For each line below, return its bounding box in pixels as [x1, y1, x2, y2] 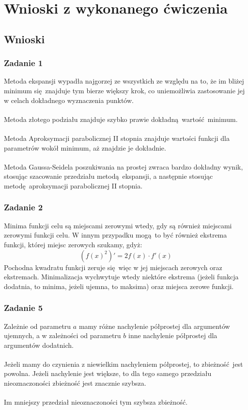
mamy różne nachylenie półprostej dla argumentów [78, 321, 230, 331]
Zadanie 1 [4, 57, 43, 69]
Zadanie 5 [4, 302, 43, 314]
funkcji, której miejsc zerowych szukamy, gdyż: [4, 239, 142, 249]
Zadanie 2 [4, 201, 43, 213]
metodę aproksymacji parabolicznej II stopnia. [4, 180, 143, 190]
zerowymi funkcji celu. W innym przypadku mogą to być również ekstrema [4, 230, 227, 240]
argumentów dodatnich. [4, 340, 74, 350]
